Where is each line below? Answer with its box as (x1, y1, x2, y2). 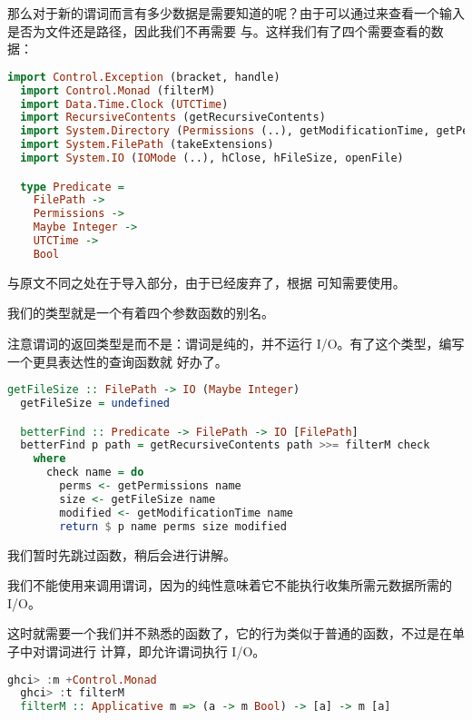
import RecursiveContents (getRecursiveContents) (20, 111, 326, 124)
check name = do (45, 466, 144, 479)
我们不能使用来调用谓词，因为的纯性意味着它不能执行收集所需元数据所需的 (7, 576, 452, 595)
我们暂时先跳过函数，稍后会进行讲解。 (7, 545, 236, 564)
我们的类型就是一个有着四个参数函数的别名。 (7, 303, 274, 322)
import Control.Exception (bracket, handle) (7, 70, 280, 84)
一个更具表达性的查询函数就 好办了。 (7, 351, 228, 370)
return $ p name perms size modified (59, 519, 287, 533)
